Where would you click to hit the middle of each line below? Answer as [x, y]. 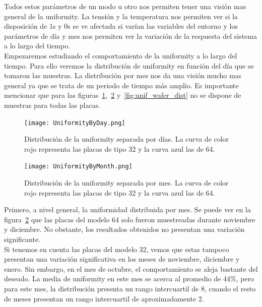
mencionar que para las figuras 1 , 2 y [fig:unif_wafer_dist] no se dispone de [123, 95]
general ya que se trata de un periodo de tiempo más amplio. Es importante [121, 85]
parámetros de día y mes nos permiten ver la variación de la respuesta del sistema [130, 36]
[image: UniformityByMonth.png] [78, 167]
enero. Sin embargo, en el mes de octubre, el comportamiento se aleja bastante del [131, 268]
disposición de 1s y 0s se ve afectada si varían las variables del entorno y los [121, 26]
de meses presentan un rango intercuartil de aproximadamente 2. [104, 298]
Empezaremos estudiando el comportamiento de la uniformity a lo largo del [121, 55]
